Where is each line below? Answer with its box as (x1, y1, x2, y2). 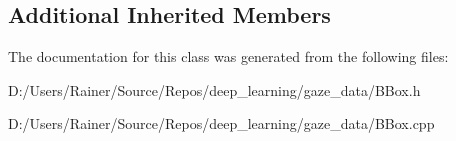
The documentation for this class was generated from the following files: (8, 46, 449, 67)
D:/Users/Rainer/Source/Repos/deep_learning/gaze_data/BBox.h (8, 79, 421, 100)
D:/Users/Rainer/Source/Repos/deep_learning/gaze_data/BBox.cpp (8, 113, 435, 134)
